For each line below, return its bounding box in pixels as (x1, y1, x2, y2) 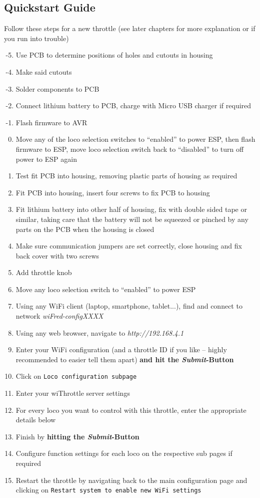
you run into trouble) (4, 33, 69, 43)
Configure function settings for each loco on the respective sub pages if (15, 448, 232, 458)
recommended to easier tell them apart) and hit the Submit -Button (15, 354, 234, 364)
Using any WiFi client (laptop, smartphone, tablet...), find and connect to (15, 301, 242, 311)
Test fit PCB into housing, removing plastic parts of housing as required (15, 170, 237, 181)
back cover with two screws (15, 250, 99, 261)
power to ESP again (15, 153, 77, 164)
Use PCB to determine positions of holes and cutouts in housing (15, 50, 213, 60)
